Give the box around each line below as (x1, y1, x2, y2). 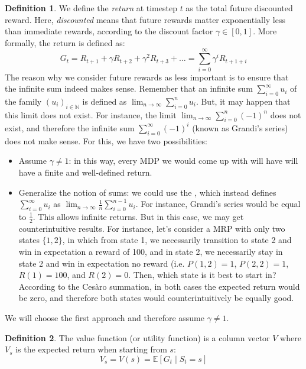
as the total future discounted (185, 2, 293, 14)
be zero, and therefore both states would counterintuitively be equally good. (18, 292, 294, 304)
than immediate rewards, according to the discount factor (5, 25, 213, 37)
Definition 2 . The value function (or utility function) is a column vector (5, 331, 270, 344)
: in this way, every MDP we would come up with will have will (69, 154, 298, 167)
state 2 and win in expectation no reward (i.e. (18, 257, 185, 269)
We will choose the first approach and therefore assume (5, 311, 205, 323)
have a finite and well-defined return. (18, 166, 152, 178)
